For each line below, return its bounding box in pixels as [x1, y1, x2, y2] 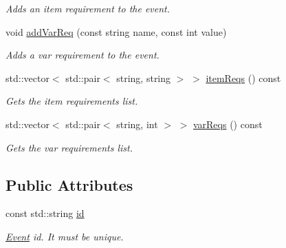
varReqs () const [192, 116, 263, 131]
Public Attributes [5, 174, 133, 195]
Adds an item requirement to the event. [5, 1, 170, 15]
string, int [116, 116, 158, 131]
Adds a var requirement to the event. [5, 48, 159, 62]
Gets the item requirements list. [5, 94, 138, 108]
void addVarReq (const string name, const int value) [5, 24, 227, 39]
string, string [116, 70, 171, 85]
